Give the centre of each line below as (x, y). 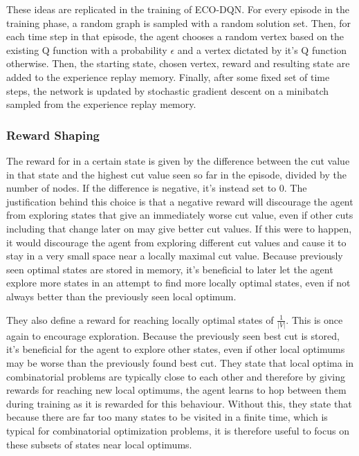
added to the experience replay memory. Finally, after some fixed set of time (168, 76)
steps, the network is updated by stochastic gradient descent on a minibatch (168, 90)
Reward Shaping (53, 135)
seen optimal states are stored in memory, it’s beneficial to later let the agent (170, 269)
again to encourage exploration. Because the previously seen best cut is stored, (173, 335)
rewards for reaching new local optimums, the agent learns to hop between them (176, 390)
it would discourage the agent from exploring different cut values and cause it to (176, 242)
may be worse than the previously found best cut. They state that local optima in (180, 363)
